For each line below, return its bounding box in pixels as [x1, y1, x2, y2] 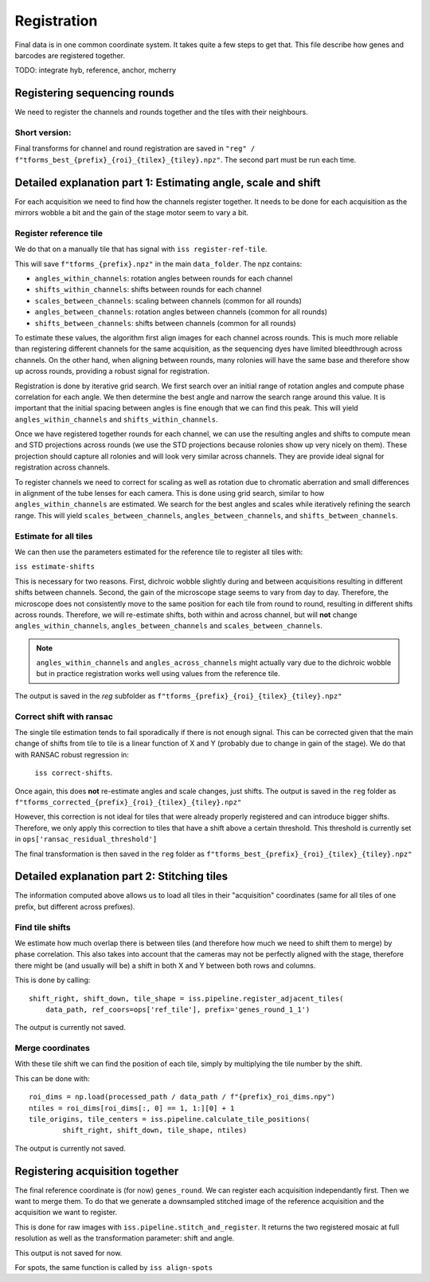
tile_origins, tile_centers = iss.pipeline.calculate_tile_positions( [29, 1115, 311, 1123]
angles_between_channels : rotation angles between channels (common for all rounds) [34, 307, 328, 317]
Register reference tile [14, 227, 104, 238]
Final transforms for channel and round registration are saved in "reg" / [14, 144, 256, 153]
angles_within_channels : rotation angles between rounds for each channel [34, 273, 293, 283]
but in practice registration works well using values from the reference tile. [36, 669, 280, 678]
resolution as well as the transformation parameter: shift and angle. [14, 1233, 235, 1243]
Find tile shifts [14, 922, 71, 933]
